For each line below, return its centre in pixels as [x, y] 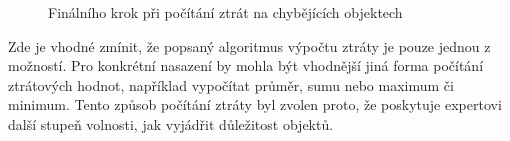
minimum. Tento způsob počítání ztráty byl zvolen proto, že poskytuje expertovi [255, 104]
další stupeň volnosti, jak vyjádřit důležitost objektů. [171, 123]
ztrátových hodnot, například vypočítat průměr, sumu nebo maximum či [231, 84]
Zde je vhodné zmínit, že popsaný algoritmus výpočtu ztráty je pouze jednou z [249, 45]
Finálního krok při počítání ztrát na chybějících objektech [225, 12]
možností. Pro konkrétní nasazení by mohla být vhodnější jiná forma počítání [246, 65]
